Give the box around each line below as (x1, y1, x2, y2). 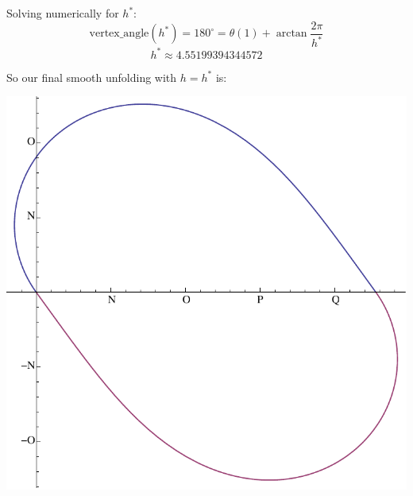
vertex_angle (89, 28, 149, 40)
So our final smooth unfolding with (6, 68, 177, 85)
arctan (276, 28, 307, 40)
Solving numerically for (6, 5, 119, 21)
